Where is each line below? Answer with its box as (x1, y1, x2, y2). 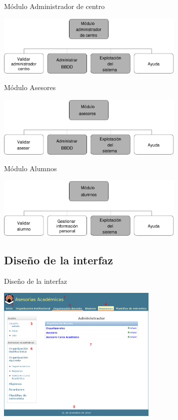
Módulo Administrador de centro (4, 1, 105, 11)
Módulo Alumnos (4, 163, 57, 174)
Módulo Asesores (4, 82, 56, 93)
